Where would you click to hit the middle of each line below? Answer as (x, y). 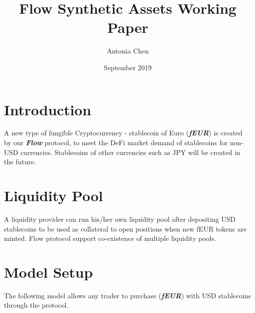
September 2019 (128, 67)
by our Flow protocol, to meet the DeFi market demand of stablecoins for (116, 143)
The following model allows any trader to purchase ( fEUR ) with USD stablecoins (127, 295)
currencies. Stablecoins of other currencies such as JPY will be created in (130, 152)
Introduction (48, 109)
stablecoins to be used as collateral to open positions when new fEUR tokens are (125, 228)
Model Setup (48, 272)
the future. (20, 162)
